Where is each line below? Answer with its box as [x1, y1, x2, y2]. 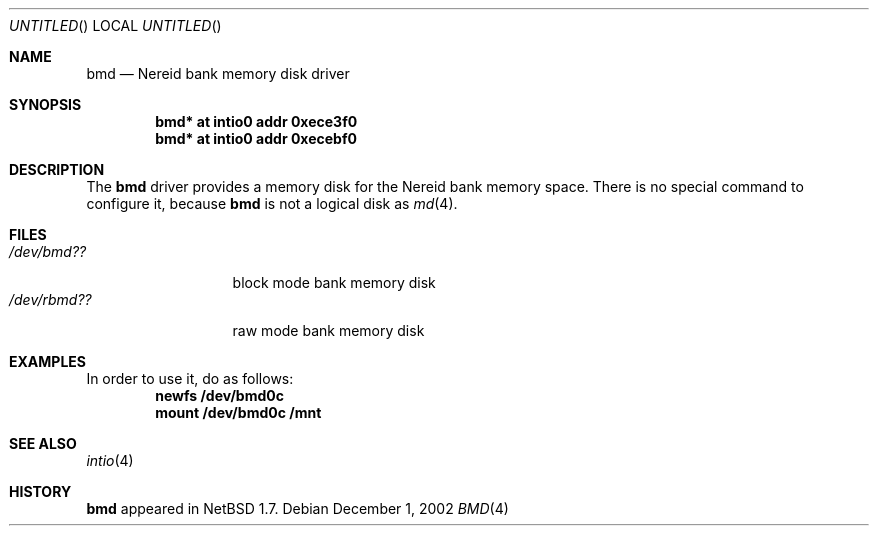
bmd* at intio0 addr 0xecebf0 [155, 130, 357, 147]
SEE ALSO [9, 435, 77, 452]
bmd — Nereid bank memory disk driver [86, 65, 350, 82]
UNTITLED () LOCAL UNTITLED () [9, 17, 222, 34]
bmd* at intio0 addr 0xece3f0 [155, 113, 358, 130]
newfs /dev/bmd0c [155, 387, 284, 404]
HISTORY [9, 483, 72, 500]
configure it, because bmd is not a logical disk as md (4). [86, 195, 458, 212]
